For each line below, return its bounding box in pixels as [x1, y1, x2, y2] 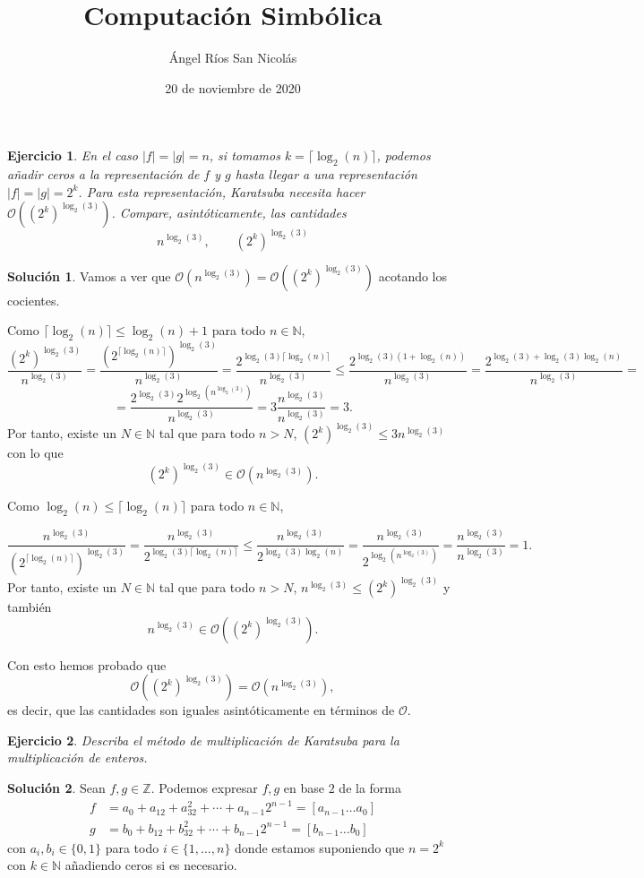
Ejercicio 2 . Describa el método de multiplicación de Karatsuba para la [7, 730, 399, 749]
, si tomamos [209, 146, 280, 165]
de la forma [339, 779, 401, 797]
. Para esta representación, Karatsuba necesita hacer [78, 182, 365, 201]
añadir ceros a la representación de [7, 165, 200, 184]
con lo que [7, 443, 64, 462]
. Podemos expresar [150, 779, 258, 797]
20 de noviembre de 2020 [165, 78, 301, 97]
